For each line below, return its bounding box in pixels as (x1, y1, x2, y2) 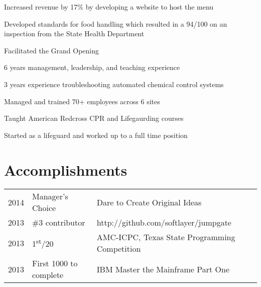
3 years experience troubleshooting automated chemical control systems (4, 79, 224, 89)
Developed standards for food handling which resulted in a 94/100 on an (4, 18, 227, 29)
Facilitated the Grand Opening (4, 45, 99, 55)
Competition (96, 243, 141, 255)
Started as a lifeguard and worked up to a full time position (4, 129, 188, 140)
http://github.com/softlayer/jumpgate (96, 217, 231, 229)
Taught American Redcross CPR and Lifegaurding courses (4, 113, 184, 123)
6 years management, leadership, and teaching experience (4, 62, 180, 73)
